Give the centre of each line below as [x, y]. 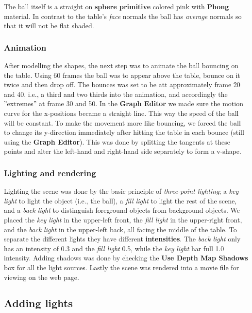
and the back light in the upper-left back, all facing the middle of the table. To [120, 229]
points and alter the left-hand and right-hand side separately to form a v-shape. [123, 151]
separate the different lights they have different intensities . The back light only [122, 239]
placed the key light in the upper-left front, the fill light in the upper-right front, [123, 219]
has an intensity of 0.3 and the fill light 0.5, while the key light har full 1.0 [114, 248]
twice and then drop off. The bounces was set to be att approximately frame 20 [122, 84]
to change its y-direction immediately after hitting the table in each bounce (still [124, 132]
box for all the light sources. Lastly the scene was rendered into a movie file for [122, 267]
